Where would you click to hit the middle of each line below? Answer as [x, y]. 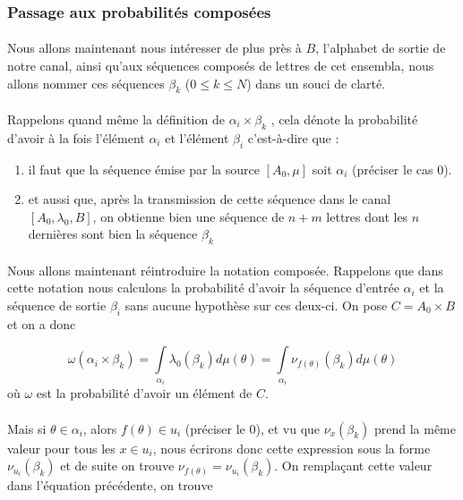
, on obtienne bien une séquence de [189, 216]
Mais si [27, 428]
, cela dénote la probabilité [344, 119]
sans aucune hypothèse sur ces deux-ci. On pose [256, 305]
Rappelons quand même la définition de [116, 119]
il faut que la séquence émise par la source [144, 169]
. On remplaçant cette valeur [353, 466]
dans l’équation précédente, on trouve [110, 485]
